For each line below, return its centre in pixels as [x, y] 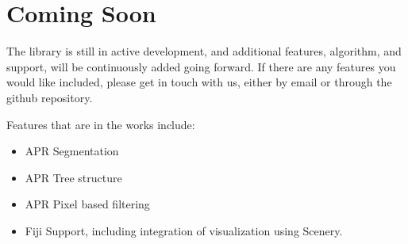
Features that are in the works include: [101, 124]
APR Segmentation [72, 151]
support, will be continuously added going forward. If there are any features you [201, 66]
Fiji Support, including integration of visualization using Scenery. [184, 230]
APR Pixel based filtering [87, 204]
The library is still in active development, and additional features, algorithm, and [204, 51]
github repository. [50, 97]
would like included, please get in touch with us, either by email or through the [199, 82]
